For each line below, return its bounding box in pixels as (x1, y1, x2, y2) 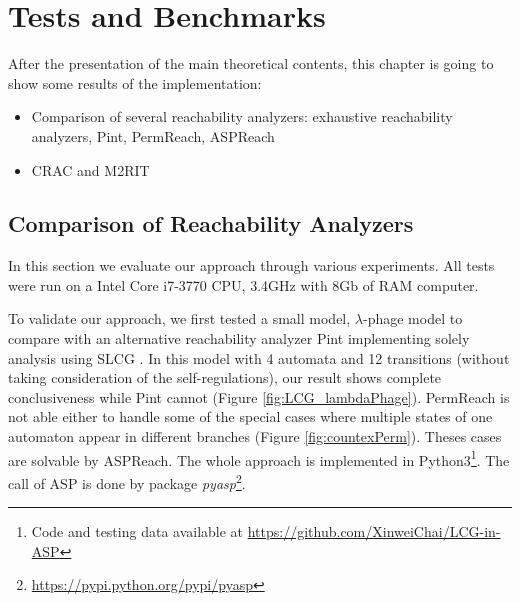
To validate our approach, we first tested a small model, (8, 308, 351, 329)
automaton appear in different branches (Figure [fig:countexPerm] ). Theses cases (8, 426, 502, 447)
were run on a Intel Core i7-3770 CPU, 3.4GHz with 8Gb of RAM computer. (8, 274, 479, 295)
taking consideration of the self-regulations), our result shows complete (8, 367, 442, 388)
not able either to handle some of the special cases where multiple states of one (8, 406, 493, 427)
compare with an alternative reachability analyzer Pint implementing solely (8, 328, 470, 349)
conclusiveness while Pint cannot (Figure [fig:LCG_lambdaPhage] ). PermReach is (8, 386, 510, 407)
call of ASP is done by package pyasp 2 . (8, 469, 246, 493)
